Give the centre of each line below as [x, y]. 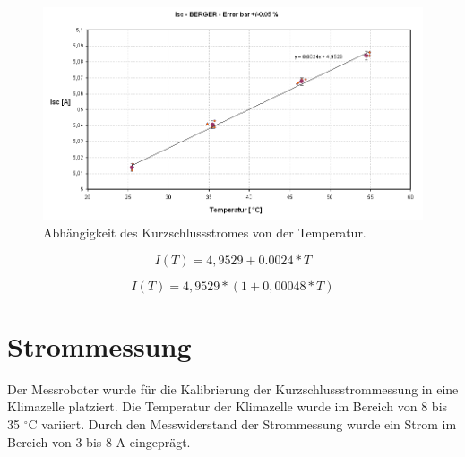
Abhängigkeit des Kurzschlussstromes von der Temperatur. [205, 233]
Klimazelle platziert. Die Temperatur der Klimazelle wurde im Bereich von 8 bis [228, 406]
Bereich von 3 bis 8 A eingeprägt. [99, 441]
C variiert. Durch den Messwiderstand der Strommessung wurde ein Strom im [242, 424]
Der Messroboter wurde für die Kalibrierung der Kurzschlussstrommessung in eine [233, 388]
